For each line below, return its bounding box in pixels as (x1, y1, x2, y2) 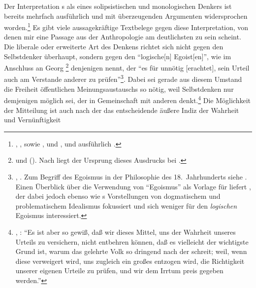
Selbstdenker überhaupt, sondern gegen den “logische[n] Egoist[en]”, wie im (4, 51, 231, 61)
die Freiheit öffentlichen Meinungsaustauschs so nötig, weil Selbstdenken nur (4, 83, 234, 94)
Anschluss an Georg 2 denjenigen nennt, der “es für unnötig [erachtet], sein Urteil (4, 61, 250, 72)
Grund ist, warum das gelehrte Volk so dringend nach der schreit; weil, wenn (15, 246, 247, 256)
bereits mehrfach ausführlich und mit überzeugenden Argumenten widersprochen (4, 10, 248, 21)
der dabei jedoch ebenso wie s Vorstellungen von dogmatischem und (15, 191, 221, 201)
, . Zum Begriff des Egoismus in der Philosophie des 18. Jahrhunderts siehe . (15, 171, 247, 181)
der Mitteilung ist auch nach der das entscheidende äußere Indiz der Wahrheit (4, 105, 239, 115)
